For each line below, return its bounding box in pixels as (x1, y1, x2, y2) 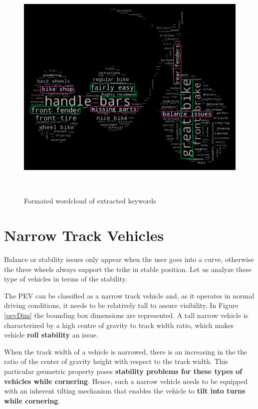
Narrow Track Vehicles (4, 225, 164, 245)
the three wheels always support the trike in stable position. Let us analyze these (4, 263, 252, 274)
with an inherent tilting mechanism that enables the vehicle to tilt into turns (4, 385, 246, 396)
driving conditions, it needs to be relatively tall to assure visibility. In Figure (4, 300, 239, 310)
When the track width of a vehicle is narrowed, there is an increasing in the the (4, 346, 248, 356)
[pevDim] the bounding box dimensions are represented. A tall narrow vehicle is (4, 309, 249, 320)
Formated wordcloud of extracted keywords (24, 195, 156, 206)
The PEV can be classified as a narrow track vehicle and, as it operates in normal (4, 290, 255, 300)
